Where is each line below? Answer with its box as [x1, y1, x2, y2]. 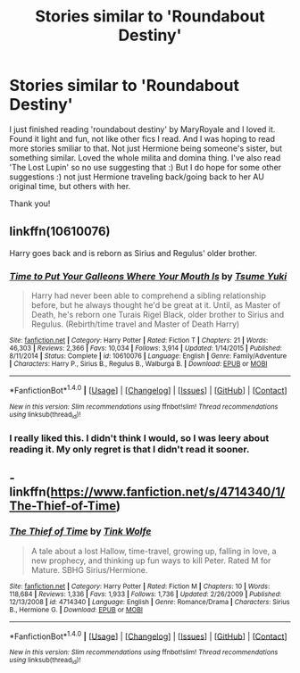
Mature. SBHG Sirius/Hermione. [30, 564, 148, 575]
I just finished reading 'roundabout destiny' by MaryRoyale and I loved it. [9, 123, 276, 135]
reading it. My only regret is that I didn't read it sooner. [9, 443, 250, 455]
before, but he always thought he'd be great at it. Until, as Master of [30, 300, 281, 311]
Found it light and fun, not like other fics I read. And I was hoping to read [9, 133, 275, 144]
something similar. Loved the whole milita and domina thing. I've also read [9, 152, 281, 162]
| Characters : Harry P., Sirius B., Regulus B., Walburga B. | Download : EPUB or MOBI [9, 360, 268, 369]
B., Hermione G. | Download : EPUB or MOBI [9, 605, 143, 614]
